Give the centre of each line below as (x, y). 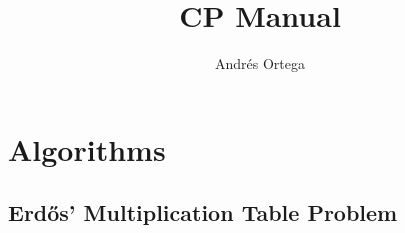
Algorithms (87, 148)
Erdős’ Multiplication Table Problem (203, 212)
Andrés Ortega (260, 63)
